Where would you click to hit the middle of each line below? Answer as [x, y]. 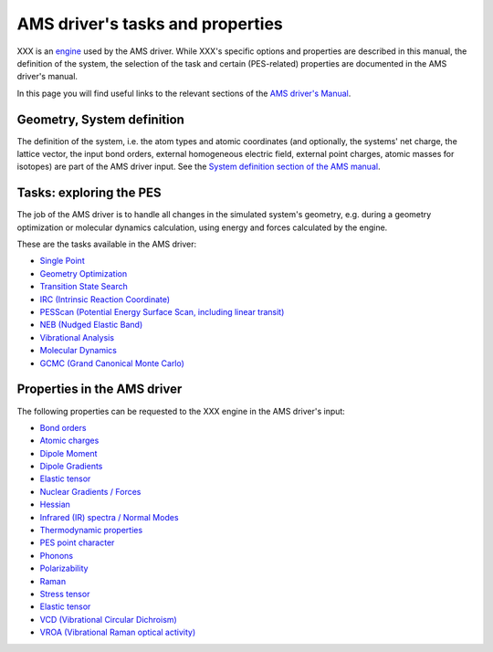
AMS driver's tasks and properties [150, 24]
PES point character [77, 542]
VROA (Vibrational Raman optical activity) [118, 632]
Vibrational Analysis [77, 337]
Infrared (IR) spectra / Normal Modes [109, 517]
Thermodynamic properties [91, 531]
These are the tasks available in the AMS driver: [107, 244]
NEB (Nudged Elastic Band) [91, 325]
